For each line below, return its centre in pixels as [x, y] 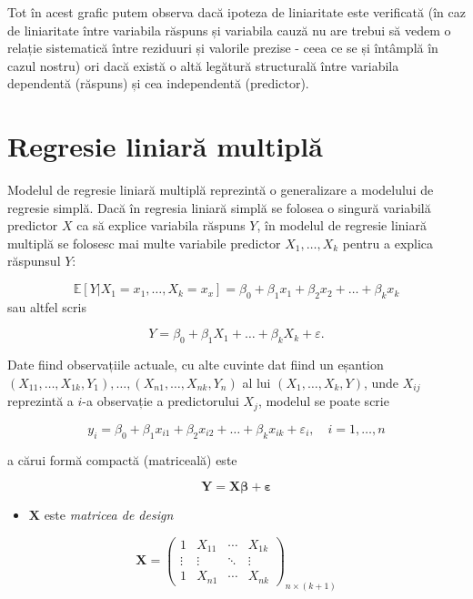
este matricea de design [109, 515]
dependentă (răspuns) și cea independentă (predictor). [158, 83]
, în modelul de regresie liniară [342, 225]
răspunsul [34, 261]
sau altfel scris [47, 306]
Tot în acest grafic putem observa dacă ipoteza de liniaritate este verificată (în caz [236, 12]
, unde [381, 382]
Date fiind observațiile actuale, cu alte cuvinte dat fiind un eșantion [196, 365]
